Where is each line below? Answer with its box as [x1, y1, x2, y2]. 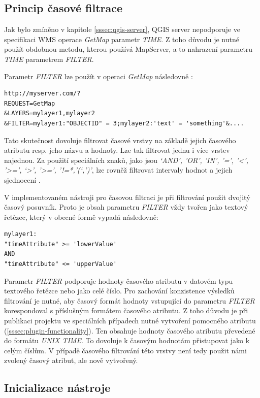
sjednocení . [4, 174, 41, 185]
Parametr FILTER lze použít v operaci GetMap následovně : [4, 71, 193, 81]
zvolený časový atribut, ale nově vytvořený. [4, 355, 138, 366]
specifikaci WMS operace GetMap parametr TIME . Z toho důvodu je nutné [4, 34, 239, 44]
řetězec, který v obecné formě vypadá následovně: [4, 211, 158, 222]
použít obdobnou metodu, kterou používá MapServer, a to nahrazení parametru [4, 44, 253, 54]
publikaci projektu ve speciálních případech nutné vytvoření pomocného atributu [4, 315, 256, 326]
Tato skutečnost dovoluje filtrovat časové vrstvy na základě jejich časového [4, 135, 236, 145]
